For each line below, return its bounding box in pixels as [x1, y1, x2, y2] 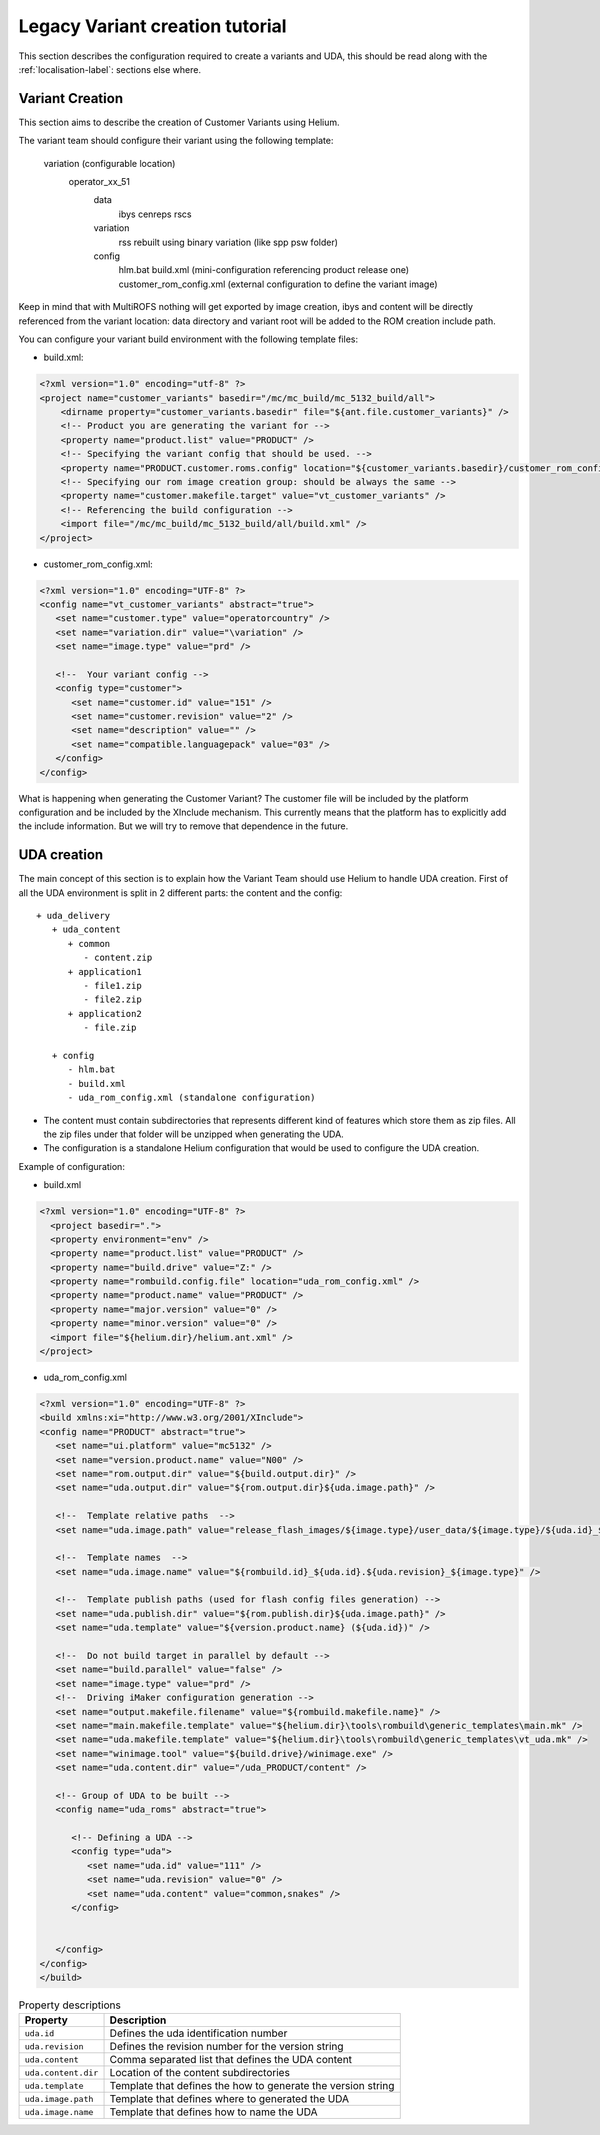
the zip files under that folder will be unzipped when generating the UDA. [43, 1128, 344, 1140]
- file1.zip [83, 980, 142, 992]
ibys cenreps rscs [118, 208, 192, 220]
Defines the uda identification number [109, 2026, 288, 2040]
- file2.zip [83, 994, 142, 1005]
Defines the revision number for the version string [109, 2040, 344, 2054]
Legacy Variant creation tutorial [18, 15, 287, 37]
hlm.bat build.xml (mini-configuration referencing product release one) [118, 264, 410, 276]
